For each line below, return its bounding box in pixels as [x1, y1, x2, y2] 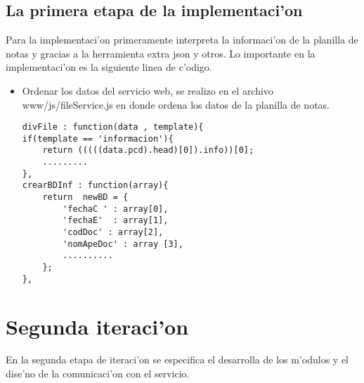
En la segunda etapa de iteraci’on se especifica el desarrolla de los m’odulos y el [6, 352, 349, 367]
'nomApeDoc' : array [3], [63, 238, 183, 249]
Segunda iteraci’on [6, 311, 189, 340]
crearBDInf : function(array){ [22, 180, 169, 191]
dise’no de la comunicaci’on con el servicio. [6, 366, 190, 381]
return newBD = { [42, 192, 129, 203]
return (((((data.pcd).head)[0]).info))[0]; [42, 145, 254, 156]
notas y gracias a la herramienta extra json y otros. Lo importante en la [6, 46, 316, 60]
